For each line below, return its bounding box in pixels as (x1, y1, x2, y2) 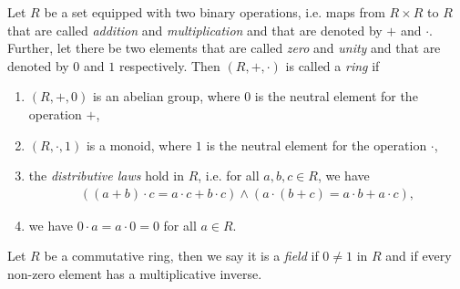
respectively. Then (118, 56, 220, 75)
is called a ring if (285, 56, 380, 75)
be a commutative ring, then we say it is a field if (44, 246, 319, 265)
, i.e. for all (198, 166, 260, 185)
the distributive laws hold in (28, 166, 184, 185)
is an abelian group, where (92, 87, 240, 106)
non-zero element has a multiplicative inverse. (7, 263, 262, 283)
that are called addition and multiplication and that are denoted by (7, 20, 383, 39)
